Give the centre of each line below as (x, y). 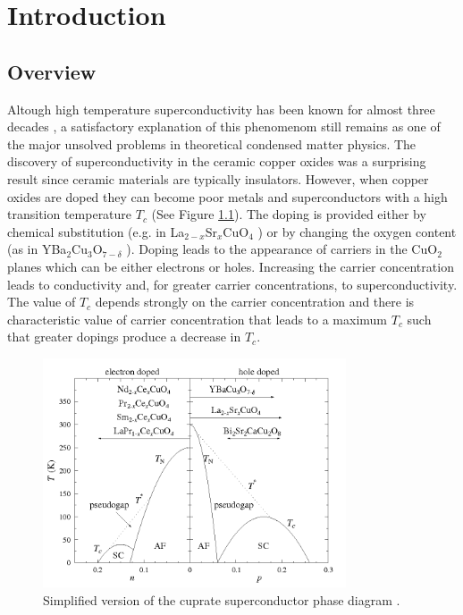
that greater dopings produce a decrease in (124, 337)
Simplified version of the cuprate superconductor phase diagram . (222, 599)
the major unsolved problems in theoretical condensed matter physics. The (212, 143)
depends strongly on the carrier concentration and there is (255, 302)
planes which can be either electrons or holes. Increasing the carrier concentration (231, 266)
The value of (42, 302)
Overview (52, 71)
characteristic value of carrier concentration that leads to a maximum (198, 319)
